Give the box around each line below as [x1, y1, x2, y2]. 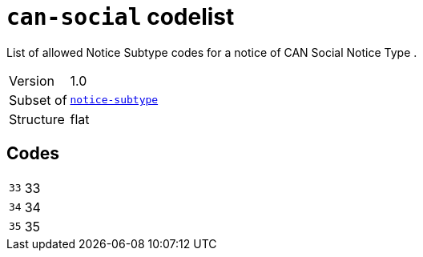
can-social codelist [6, 3, 235, 30]
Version [9, 72, 54, 89]
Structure [9, 110, 65, 127]
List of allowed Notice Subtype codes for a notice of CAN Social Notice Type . [6, 45, 417, 59]
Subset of [9, 91, 67, 108]
